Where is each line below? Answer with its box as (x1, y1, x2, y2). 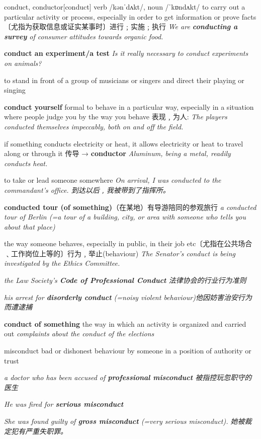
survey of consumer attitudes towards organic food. (4, 31, 163, 41)
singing (4, 85, 26, 95)
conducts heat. (4, 158, 48, 168)
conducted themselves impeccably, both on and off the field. (4, 121, 184, 131)
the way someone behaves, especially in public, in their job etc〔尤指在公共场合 (4, 238, 252, 249)
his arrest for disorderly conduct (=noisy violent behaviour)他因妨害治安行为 (4, 291, 252, 302)
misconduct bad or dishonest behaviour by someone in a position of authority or (4, 345, 251, 356)
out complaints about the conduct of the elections (4, 328, 154, 339)
